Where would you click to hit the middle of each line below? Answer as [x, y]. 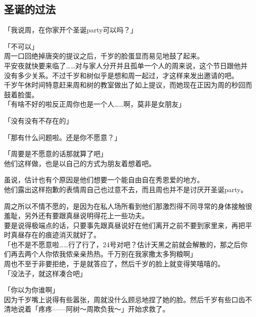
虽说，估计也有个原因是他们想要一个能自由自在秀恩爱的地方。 [104, 180]
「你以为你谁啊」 [32, 290]
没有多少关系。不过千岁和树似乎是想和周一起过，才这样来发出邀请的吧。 [121, 75]
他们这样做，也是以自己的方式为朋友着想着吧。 [80, 163]
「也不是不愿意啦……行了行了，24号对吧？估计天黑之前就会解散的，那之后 [122, 244]
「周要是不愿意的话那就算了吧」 [56, 154]
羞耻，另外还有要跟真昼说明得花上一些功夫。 [76, 216]
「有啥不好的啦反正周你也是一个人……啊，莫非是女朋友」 [95, 104]
